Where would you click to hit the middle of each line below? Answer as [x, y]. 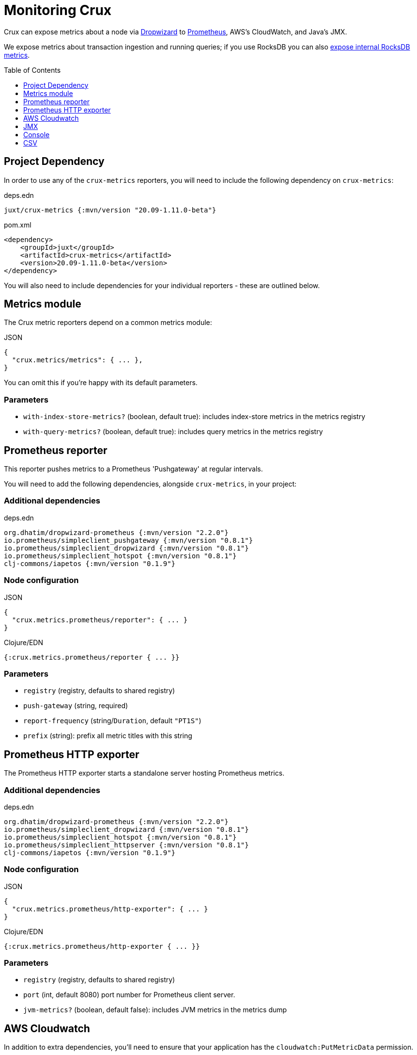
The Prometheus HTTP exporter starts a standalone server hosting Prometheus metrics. [144, 773]
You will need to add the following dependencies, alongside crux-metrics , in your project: [150, 484]
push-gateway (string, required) [76, 706]
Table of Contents [32, 70]
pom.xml [18, 225]
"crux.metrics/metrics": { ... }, [77, 360]
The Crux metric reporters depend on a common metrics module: [108, 323]
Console [37, 134]
